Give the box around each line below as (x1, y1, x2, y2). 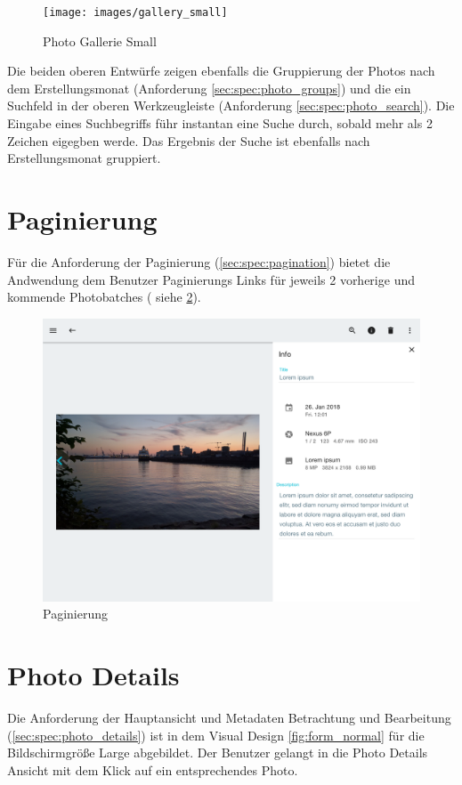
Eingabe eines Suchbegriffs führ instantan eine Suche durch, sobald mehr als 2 (7, 114, 433, 133)
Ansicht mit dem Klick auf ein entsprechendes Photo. (7, 760, 298, 779)
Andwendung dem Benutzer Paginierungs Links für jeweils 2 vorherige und (7, 270, 415, 288)
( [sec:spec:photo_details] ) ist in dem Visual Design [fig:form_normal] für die (7, 725, 425, 744)
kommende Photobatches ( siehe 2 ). (7, 287, 201, 306)
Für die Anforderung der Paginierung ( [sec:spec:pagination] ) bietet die (7, 252, 391, 271)
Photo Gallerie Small (43, 31, 157, 50)
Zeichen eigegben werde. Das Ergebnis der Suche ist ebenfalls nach (7, 131, 370, 150)
